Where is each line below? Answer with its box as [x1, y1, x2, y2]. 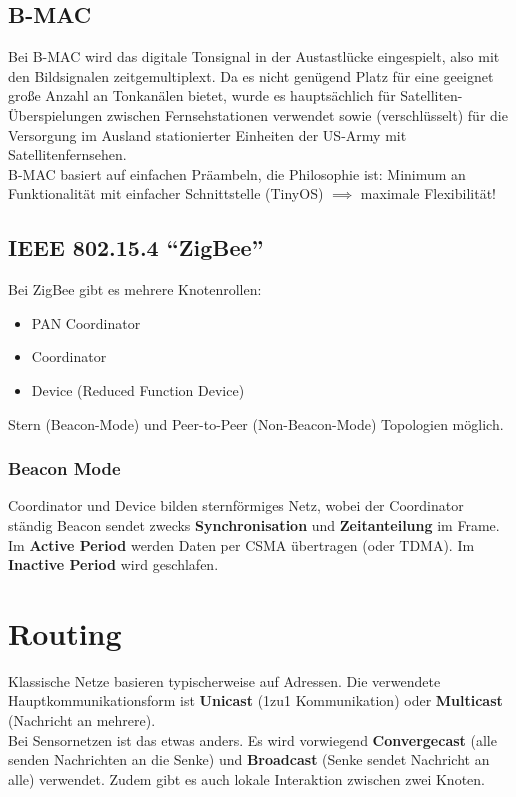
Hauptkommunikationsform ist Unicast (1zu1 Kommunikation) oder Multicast [8, 690, 503, 711]
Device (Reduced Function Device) [31, 379, 245, 400]
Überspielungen [8, 104, 103, 125]
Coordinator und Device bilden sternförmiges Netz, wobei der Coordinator [8, 495, 464, 516]
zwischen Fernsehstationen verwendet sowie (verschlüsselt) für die [106, 104, 508, 125]
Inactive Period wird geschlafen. [8, 554, 219, 575]
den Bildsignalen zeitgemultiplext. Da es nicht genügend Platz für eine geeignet [8, 65, 494, 86]
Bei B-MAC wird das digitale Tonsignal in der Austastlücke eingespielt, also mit [8, 46, 500, 67]
